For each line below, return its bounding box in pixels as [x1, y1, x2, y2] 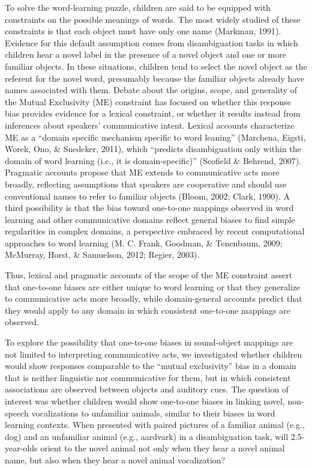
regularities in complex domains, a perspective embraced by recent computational [5, 225, 305, 237]
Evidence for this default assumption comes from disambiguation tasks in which [5, 36, 298, 49]
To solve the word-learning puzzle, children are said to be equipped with [5, 1, 271, 13]
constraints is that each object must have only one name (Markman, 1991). [5, 25, 281, 37]
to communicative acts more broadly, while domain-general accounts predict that [5, 292, 302, 305]
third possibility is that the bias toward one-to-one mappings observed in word [5, 201, 294, 214]
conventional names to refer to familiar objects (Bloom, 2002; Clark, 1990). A [5, 189, 290, 202]
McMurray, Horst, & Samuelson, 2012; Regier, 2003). [5, 248, 200, 261]
